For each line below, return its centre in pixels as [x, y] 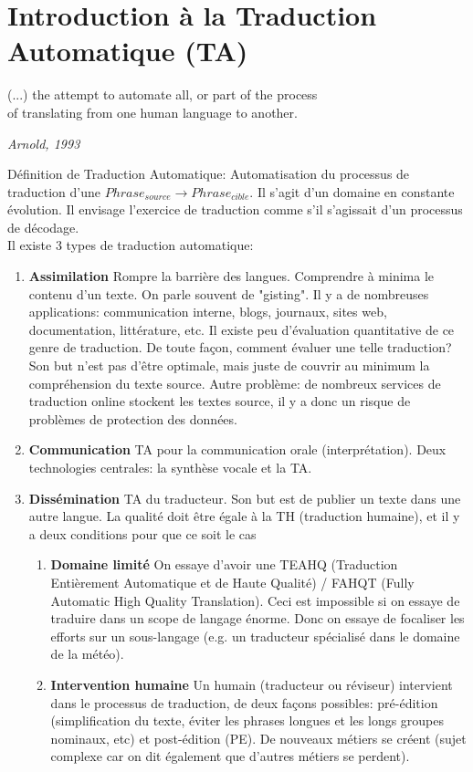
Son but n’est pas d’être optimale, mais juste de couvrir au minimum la [229, 365]
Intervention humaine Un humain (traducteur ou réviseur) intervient [252, 684]
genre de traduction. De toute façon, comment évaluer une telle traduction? [240, 347]
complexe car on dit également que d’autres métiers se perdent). [230, 756]
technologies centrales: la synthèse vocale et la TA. [170, 467]
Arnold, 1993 [44, 143]
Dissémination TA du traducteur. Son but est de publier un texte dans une [245, 498]
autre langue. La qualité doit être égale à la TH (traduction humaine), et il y [244, 516]
